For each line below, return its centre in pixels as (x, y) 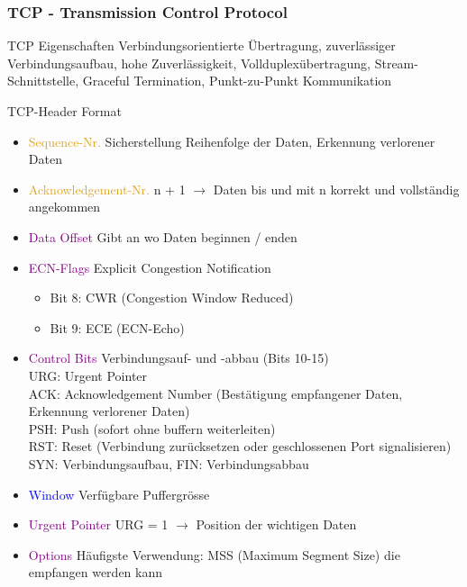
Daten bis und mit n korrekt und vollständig (336, 189)
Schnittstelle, (43, 81)
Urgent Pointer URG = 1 (98, 524)
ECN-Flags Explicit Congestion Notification (150, 267)
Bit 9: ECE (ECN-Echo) (117, 327)
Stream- (396, 63)
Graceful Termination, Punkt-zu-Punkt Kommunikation (237, 81)
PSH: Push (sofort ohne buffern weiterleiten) (152, 428)
